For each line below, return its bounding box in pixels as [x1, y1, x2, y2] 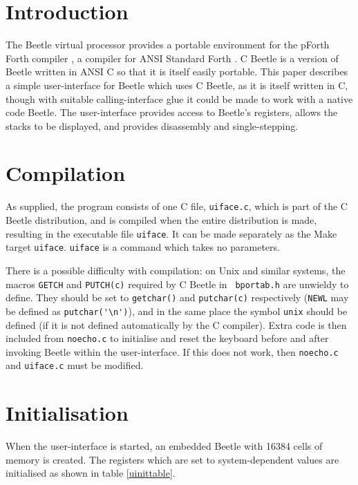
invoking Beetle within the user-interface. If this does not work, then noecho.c [6, 344, 339, 359]
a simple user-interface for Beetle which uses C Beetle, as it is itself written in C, [6, 77, 348, 92]
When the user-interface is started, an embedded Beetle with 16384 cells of [6, 439, 323, 453]
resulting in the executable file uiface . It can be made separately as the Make [6, 226, 337, 240]
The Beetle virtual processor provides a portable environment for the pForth [6, 37, 330, 52]
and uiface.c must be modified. [6, 358, 144, 372]
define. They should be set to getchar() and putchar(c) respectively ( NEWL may [6, 290, 349, 305]
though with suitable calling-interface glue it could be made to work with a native [6, 91, 353, 106]
